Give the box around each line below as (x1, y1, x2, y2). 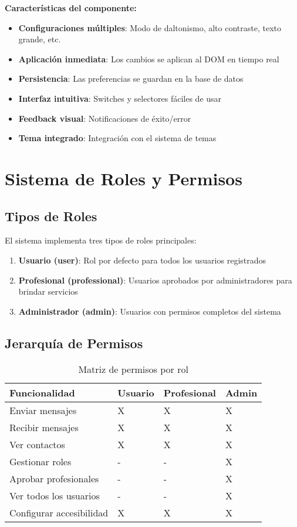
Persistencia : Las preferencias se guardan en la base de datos (18, 72, 244, 85)
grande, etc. (18, 33, 61, 45)
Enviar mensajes (9, 403, 77, 417)
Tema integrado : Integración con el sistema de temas (18, 132, 217, 144)
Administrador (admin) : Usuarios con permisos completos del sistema (18, 305, 281, 317)
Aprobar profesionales (9, 471, 99, 485)
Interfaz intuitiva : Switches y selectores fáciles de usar (18, 92, 222, 104)
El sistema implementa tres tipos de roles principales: (5, 234, 197, 246)
